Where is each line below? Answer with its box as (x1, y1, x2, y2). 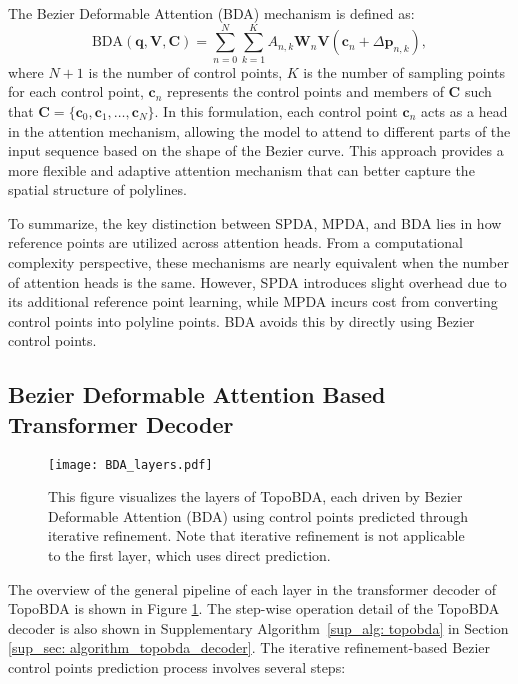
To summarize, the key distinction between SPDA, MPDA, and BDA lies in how (8, 212, 502, 233)
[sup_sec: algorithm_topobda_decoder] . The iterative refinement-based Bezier (8, 637, 491, 658)
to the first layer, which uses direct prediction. (48, 545, 331, 566)
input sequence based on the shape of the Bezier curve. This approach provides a (8, 140, 504, 161)
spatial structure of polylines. (8, 179, 187, 200)
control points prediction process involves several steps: (8, 657, 346, 678)
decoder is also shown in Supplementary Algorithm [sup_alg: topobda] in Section (8, 617, 509, 638)
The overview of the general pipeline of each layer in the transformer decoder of (8, 578, 496, 599)
